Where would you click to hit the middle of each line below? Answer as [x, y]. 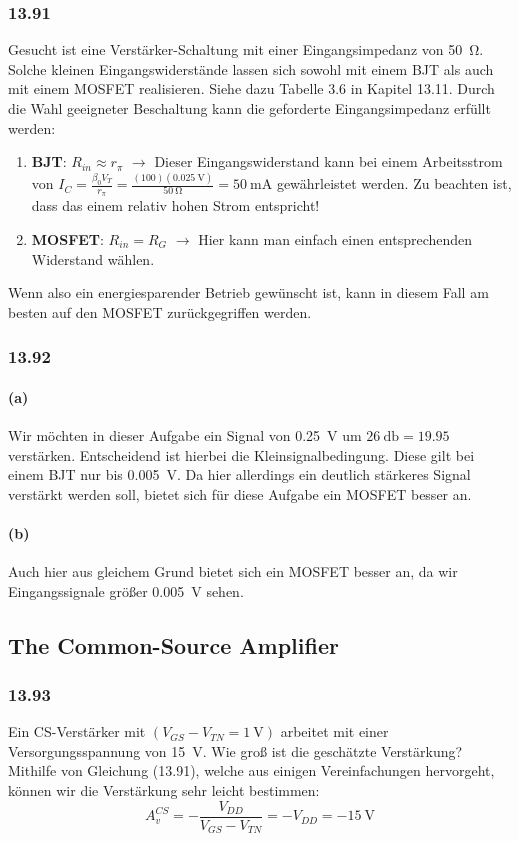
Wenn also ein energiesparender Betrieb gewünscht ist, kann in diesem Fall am [248, 292]
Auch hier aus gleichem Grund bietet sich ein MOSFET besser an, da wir [233, 571]
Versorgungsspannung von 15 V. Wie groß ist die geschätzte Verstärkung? [235, 750]
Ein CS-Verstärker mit [77, 731]
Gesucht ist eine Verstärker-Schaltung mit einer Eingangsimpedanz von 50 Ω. [246, 49]
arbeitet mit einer [334, 731]
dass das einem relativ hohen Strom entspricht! [175, 205]
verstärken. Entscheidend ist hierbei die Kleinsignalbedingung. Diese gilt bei [241, 454]
